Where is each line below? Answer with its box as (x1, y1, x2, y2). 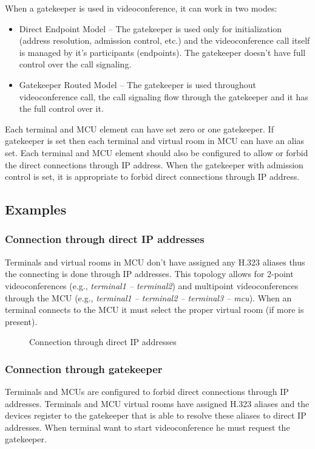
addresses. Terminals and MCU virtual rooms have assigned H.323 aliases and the (5, 397, 310, 410)
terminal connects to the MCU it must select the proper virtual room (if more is (5, 303, 304, 316)
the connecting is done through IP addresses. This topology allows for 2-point (5, 267, 294, 280)
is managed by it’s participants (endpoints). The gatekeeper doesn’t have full (19, 46, 306, 58)
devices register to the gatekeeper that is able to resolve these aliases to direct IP (5, 409, 307, 422)
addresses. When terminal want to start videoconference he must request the (5, 420, 290, 433)
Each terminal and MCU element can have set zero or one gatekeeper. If (5, 122, 274, 135)
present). (5, 315, 38, 327)
